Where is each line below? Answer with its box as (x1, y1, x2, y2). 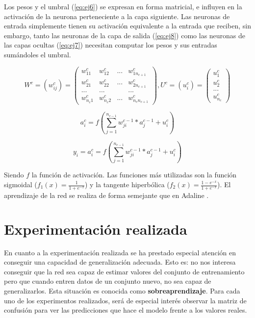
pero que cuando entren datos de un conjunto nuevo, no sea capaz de (4, 276, 211, 286)
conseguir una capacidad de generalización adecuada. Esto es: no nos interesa (4, 257, 236, 267)
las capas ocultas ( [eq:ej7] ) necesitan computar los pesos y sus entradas (4, 40, 217, 50)
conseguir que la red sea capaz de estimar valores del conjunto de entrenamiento (4, 266, 245, 276)
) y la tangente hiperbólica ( (85, 179, 170, 189)
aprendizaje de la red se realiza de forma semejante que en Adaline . (4, 190, 209, 200)
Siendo (4, 170, 24, 180)
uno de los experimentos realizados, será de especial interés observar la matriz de (4, 295, 247, 305)
